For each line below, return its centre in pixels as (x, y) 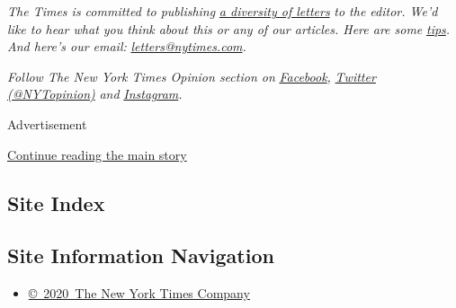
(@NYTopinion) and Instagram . (95, 94)
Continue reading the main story (97, 154)
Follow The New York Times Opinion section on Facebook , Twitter (192, 76)
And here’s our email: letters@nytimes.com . (127, 46)
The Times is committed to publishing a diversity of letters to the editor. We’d (223, 11)
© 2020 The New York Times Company (139, 293)
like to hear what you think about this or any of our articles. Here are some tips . (229, 28)
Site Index (56, 202)
